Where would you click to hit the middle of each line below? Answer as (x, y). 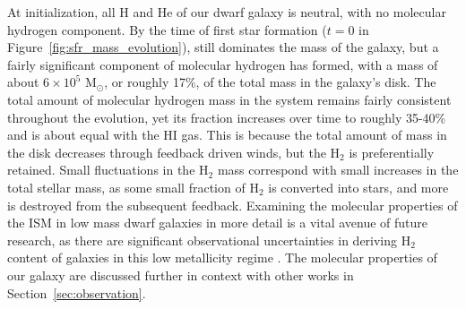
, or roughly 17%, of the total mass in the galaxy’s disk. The (270, 82)
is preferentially (392, 152)
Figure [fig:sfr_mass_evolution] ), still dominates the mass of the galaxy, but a (223, 47)
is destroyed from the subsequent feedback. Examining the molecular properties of (233, 205)
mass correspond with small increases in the (338, 170)
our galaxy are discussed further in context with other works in (181, 275)
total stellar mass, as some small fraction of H (133, 187)
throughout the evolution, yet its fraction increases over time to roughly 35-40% (227, 117)
